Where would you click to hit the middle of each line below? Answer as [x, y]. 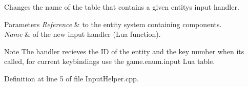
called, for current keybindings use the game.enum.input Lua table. [110, 61]
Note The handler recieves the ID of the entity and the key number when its [124, 51]
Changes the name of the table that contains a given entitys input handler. [122, 7]
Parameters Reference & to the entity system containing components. [113, 24]
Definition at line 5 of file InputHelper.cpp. [71, 78]
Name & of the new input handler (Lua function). [82, 34]
